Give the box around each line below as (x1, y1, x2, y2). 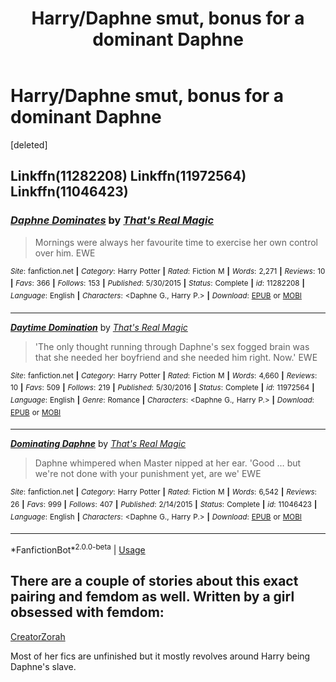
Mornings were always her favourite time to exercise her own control (34, 236, 319, 248)
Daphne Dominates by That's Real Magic (10, 213, 215, 227)
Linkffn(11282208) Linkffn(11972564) (10, 168, 247, 185)
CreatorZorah (10, 630, 66, 642)
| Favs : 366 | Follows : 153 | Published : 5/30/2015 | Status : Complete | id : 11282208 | (10, 278, 305, 289)
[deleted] (10, 138, 48, 151)
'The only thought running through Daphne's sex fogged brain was (34, 340, 310, 352)
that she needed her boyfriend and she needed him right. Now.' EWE (34, 351, 318, 363)
